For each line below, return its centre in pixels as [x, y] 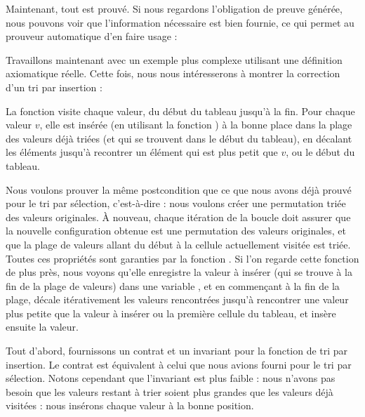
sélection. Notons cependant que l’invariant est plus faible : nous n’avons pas [171, 378]
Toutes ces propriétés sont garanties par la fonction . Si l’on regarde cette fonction [182, 258]
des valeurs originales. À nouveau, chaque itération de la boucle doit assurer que [178, 217]
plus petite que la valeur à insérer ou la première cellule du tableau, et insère [171, 313]
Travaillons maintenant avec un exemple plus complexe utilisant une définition [174, 59]
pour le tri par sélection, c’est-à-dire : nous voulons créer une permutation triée [176, 203]
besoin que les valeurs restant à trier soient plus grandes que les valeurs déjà [170, 391]
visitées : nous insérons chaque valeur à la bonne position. [130, 405]
